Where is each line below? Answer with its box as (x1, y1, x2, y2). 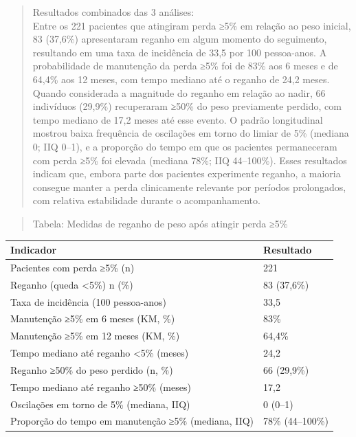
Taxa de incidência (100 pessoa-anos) (10, 294, 166, 309)
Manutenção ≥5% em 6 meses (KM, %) (10, 311, 175, 326)
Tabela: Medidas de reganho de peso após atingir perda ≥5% (32, 216, 288, 230)
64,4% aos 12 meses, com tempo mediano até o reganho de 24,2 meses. (32, 71, 330, 86)
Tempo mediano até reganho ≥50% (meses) (10, 379, 191, 394)
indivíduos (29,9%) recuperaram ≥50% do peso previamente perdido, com (32, 99, 342, 113)
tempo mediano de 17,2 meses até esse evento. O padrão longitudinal (32, 112, 323, 126)
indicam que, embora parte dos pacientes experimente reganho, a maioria (32, 166, 341, 181)
